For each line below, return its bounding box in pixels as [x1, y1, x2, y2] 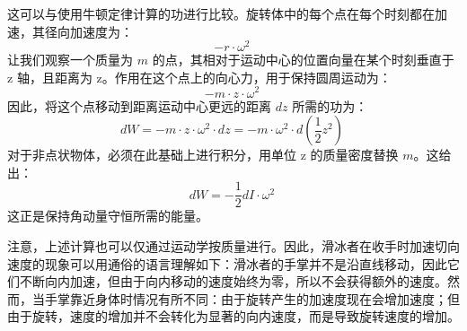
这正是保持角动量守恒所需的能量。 [7, 206, 208, 225]
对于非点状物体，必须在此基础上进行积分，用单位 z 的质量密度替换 [7, 145, 399, 164]
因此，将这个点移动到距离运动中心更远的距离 [7, 96, 271, 115]
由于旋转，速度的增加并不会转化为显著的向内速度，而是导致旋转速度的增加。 [7, 307, 460, 326]
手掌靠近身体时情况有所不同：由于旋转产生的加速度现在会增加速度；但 [44, 289, 460, 308]
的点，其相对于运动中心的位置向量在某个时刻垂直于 [152, 50, 454, 69]
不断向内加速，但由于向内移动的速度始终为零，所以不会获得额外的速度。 [19, 272, 447, 291]
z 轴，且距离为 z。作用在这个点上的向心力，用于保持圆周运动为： [7, 67, 392, 86]
